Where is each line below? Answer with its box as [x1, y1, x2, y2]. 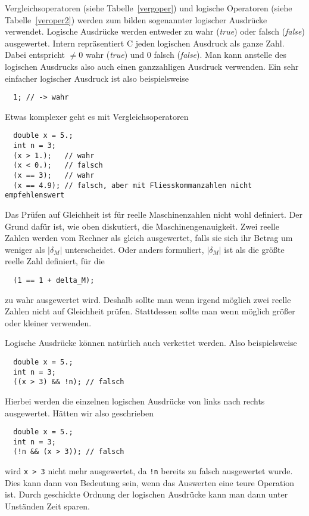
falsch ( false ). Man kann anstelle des [154, 48, 287, 61]
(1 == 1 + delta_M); [13, 276, 95, 285]
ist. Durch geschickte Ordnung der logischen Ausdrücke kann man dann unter [5, 488, 288, 500]
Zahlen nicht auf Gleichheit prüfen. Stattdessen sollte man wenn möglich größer [5, 305, 295, 317]
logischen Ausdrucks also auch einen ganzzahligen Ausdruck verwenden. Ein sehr [5, 60, 299, 72]
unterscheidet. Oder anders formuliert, [65, 243, 204, 255]
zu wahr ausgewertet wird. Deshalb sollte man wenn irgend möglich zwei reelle [5, 293, 291, 305]
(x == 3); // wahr [13, 171, 95, 180]
